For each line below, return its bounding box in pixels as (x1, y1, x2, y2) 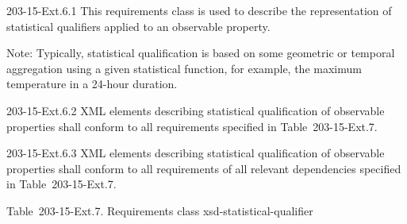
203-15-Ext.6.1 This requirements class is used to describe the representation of (6, 2, 392, 18)
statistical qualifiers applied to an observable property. (6, 17, 271, 34)
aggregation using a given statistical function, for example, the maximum (6, 60, 362, 76)
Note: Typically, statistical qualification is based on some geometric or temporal (6, 44, 395, 61)
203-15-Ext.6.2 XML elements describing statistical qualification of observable (6, 102, 385, 118)
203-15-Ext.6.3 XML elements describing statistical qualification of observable (6, 145, 385, 161)
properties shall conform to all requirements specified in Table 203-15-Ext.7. (6, 118, 378, 134)
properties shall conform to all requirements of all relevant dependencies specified (6, 160, 401, 176)
